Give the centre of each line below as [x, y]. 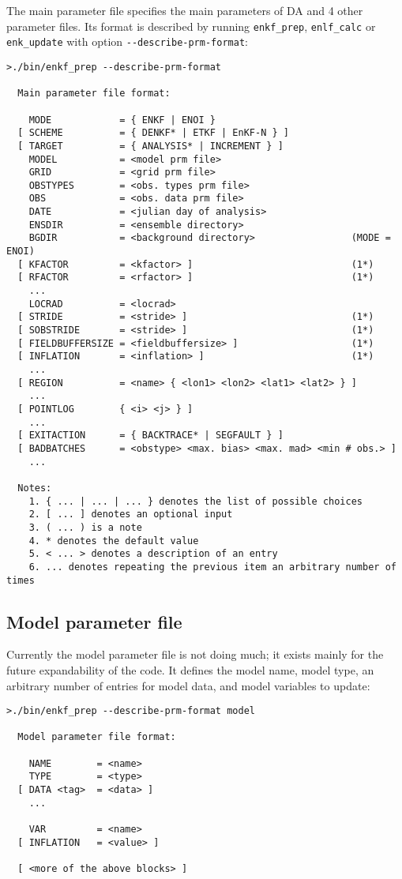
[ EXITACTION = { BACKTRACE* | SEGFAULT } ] [150, 436]
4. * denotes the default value [114, 541]
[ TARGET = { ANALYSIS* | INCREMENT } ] [150, 146]
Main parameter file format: [94, 94]
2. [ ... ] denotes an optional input [131, 515]
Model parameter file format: [97, 737]
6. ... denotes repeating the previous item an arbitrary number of [212, 567]
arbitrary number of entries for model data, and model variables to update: [188, 685]
